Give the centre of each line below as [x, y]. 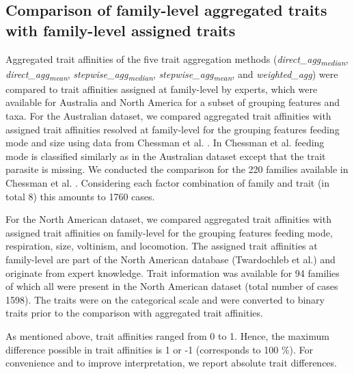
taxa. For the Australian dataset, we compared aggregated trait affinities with [168, 116]
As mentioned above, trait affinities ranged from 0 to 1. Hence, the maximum [167, 335]
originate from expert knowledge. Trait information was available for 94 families [173, 272]
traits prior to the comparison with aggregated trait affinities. [134, 313]
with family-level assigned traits [121, 30]
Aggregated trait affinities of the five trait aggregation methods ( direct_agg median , [177, 59]
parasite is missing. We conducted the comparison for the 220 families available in [177, 169]
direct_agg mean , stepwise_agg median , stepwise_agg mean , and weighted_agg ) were [172, 75]
